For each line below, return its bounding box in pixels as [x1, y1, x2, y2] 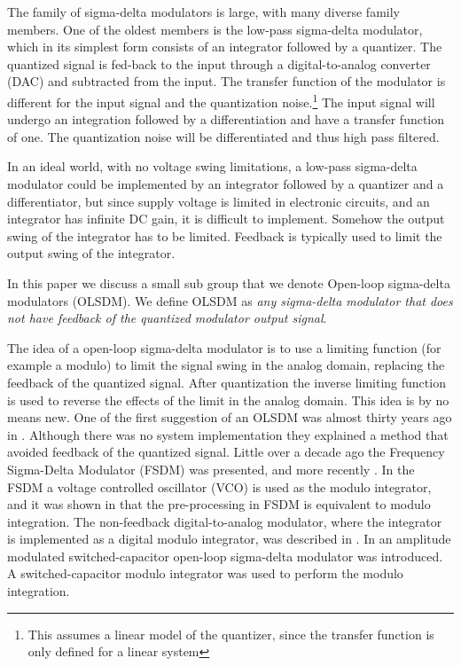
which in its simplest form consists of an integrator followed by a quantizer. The [7, 37, 442, 56]
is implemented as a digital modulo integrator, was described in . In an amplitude [7, 529, 451, 548]
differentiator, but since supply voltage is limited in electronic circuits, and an [7, 192, 430, 210]
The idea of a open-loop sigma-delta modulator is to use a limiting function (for [7, 338, 441, 357]
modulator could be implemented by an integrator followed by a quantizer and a [7, 175, 444, 192]
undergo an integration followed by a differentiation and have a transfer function [7, 110, 445, 129]
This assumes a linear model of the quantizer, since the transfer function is [27, 624, 434, 643]
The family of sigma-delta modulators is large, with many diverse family [7, 3, 400, 20]
